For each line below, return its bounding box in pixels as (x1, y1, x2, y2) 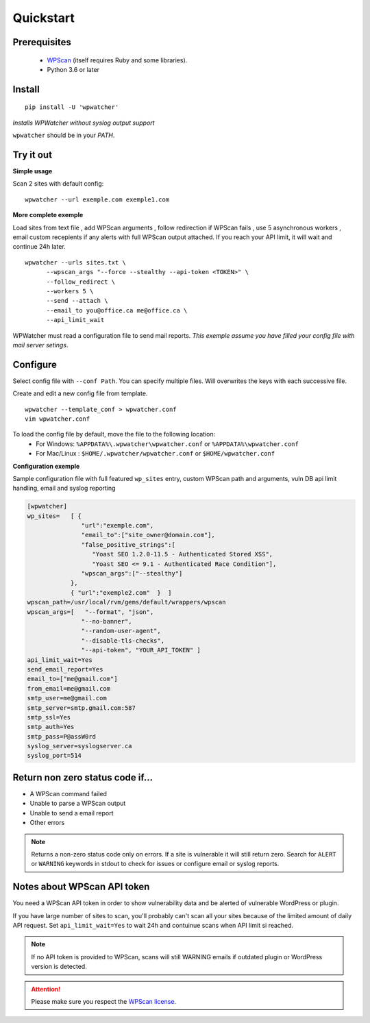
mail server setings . (12, 341, 69, 349)
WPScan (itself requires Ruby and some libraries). (47, 56, 188, 64)
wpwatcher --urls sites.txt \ (25, 258, 127, 267)
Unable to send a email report (29, 809, 114, 817)
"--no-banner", (81, 617, 133, 625)
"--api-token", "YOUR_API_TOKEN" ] (81, 646, 201, 654)
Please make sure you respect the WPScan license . (31, 997, 177, 1005)
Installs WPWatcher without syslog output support (12, 119, 155, 127)
